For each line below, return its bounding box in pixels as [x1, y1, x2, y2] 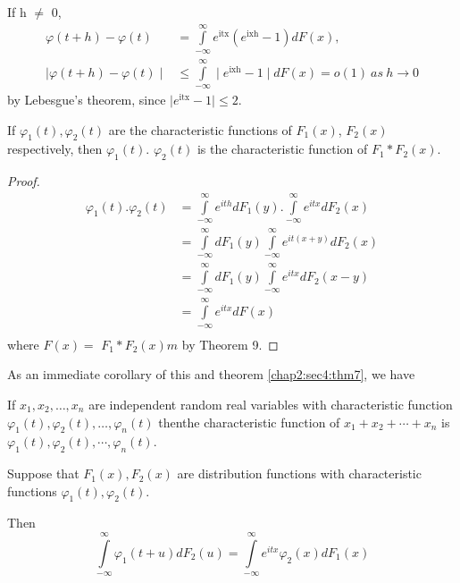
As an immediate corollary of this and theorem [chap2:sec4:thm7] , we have [7, 365, 415, 384]
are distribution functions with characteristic [177, 464, 422, 483]
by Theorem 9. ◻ [181, 334, 279, 353]
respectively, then [7, 139, 103, 158]
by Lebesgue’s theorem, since [7, 90, 166, 109]
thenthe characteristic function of [158, 412, 340, 431]
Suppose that [7, 464, 79, 483]
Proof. [7, 172, 40, 190]
